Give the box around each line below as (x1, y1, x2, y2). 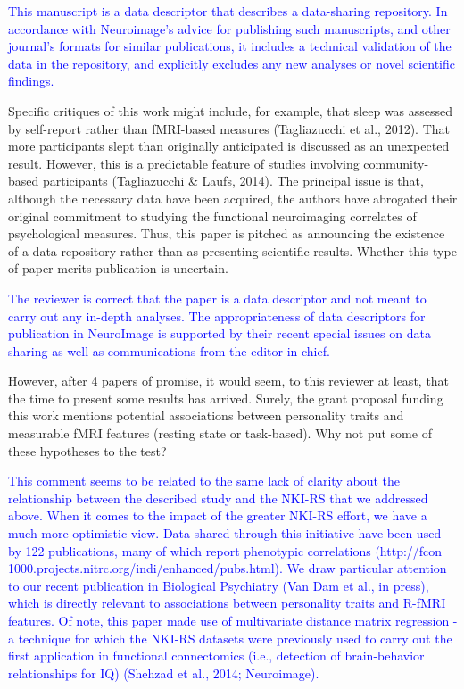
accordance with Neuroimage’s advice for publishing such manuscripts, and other (8, 19, 451, 37)
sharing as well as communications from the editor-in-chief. (8, 341, 330, 360)
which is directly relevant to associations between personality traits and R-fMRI (8, 594, 446, 612)
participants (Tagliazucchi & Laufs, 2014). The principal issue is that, (42, 171, 424, 190)
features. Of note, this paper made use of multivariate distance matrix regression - (8, 611, 458, 629)
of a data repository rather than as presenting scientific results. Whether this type (8, 241, 457, 260)
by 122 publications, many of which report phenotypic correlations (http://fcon (8, 541, 443, 560)
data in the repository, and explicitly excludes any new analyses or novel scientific (8, 54, 456, 72)
